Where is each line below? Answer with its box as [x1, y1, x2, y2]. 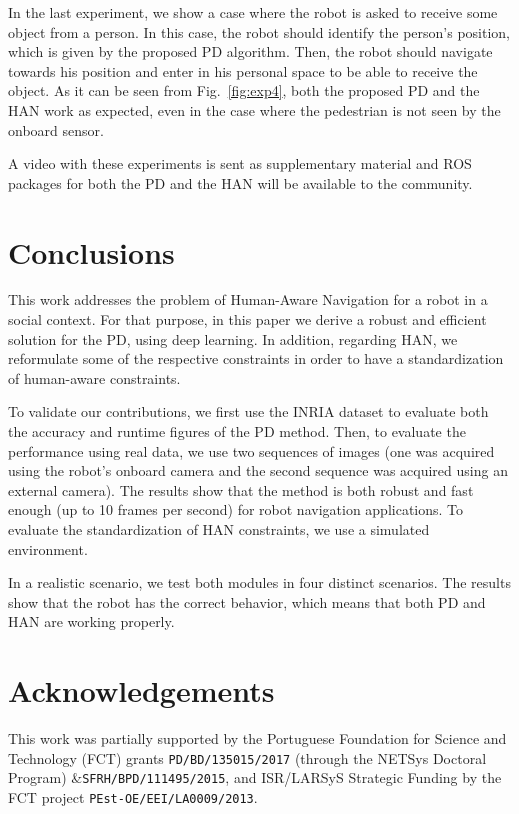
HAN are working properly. [8, 611, 175, 632]
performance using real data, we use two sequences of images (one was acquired [8, 440, 495, 461]
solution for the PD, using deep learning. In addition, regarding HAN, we [8, 328, 458, 349]
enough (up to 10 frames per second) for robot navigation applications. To [8, 499, 464, 520]
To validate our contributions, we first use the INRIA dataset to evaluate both [8, 401, 489, 422]
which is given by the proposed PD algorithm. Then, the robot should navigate [8, 41, 493, 62]
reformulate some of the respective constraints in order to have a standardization [8, 348, 504, 369]
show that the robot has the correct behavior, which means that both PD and [8, 591, 486, 612]
